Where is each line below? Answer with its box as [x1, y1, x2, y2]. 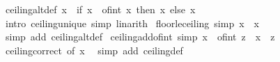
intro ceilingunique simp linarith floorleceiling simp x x [5, 15, 259, 30]
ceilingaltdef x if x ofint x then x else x [5, 2, 196, 16]
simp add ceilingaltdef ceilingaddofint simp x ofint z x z [5, 29, 275, 44]
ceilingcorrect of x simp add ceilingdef [5, 42, 183, 57]
